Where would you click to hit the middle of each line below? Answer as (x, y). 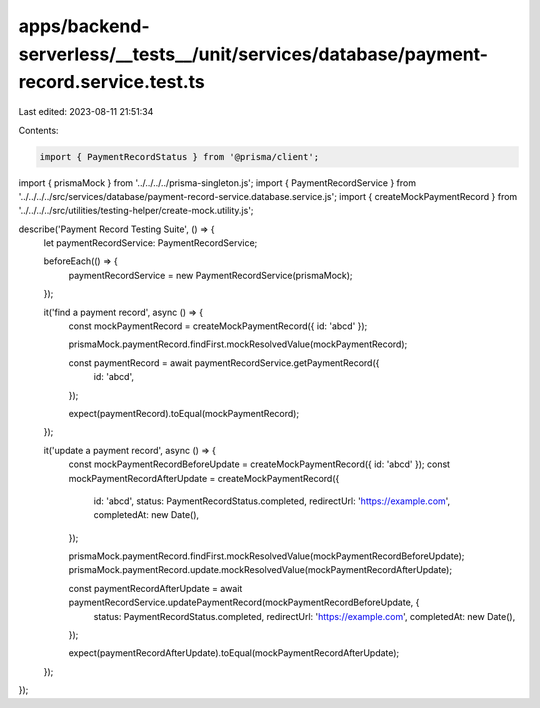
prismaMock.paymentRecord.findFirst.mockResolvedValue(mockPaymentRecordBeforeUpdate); (266, 556)
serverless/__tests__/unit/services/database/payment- (253, 54)
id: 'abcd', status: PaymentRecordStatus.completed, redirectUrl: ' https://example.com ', (272, 501)
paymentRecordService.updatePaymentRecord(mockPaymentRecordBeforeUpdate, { (244, 602)
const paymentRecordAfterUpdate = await (155, 588)
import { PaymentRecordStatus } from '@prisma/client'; (179, 156)
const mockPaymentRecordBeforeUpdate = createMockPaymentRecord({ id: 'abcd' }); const (259, 464)
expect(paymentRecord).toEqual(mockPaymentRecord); (184, 413)
